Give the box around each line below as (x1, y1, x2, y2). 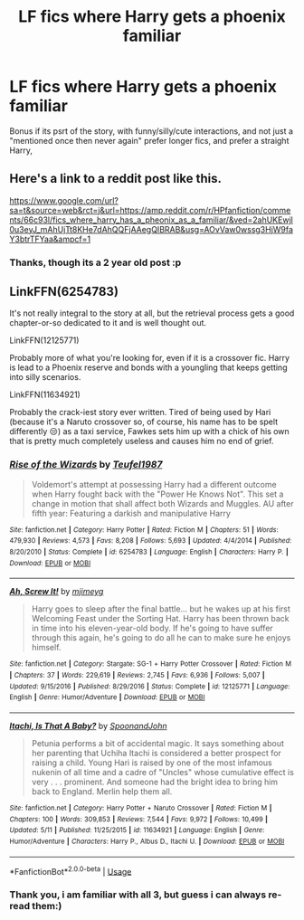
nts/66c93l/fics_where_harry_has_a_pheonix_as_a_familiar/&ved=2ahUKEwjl (9, 214, 294, 225)
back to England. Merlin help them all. (31, 786, 173, 797)
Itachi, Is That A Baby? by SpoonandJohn (9, 721, 167, 732)
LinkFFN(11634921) (9, 389, 81, 400)
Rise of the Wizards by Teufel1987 (9, 459, 163, 471)
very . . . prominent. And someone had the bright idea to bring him (31, 776, 279, 788)
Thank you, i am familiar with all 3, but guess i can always (9, 888, 267, 901)
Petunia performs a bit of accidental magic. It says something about (31, 738, 285, 749)
